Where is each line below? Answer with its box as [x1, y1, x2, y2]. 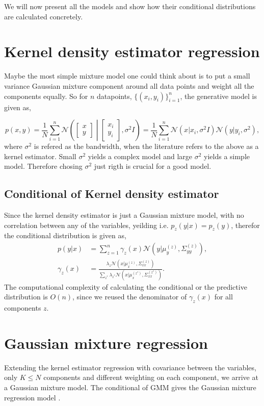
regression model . [4, 392, 61, 402]
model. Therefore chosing [4, 161, 83, 171]
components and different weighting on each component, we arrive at [43, 372, 258, 383]
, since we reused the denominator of [72, 291, 187, 302]
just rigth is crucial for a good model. [94, 161, 212, 171]
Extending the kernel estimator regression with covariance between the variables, [4, 362, 256, 372]
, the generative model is [180, 90, 257, 101]
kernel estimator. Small [4, 150, 76, 161]
